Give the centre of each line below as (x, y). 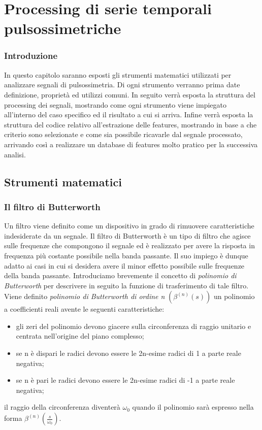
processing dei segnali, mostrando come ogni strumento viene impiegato (115, 104)
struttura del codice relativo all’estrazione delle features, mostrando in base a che (130, 124)
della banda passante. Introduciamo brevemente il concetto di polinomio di (120, 275)
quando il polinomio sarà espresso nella (193, 407)
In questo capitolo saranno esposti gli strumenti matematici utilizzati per (118, 74)
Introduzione (31, 56)
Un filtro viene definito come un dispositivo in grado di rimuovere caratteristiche (129, 226)
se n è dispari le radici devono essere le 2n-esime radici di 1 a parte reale (128, 353)
